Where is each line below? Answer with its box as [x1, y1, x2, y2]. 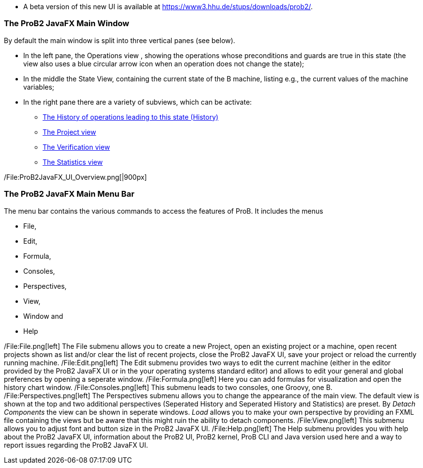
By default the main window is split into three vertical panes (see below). [4, 36, 235, 45]
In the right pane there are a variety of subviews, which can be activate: [23, 97, 252, 106]
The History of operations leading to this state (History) [43, 112, 219, 121]
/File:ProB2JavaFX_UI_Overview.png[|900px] [4, 172, 147, 181]
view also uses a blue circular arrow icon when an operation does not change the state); [23, 59, 304, 68]
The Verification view [43, 142, 110, 151]
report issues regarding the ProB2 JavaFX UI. [4, 440, 148, 449]
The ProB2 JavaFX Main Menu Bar [4, 189, 135, 199]
